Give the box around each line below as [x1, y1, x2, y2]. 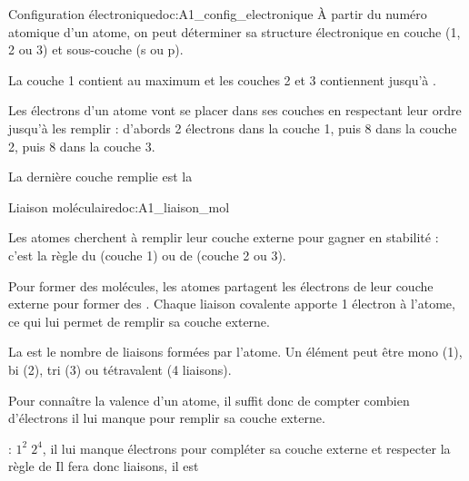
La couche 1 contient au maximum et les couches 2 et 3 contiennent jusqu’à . [8, 70, 436, 89]
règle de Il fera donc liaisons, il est [8, 456, 199, 476]
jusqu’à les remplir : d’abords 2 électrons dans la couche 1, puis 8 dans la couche [8, 118, 457, 137]
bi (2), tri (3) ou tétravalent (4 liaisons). [8, 359, 232, 378]
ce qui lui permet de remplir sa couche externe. [8, 311, 270, 330]
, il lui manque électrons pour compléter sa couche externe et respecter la [42, 438, 451, 457]
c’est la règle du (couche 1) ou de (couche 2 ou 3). [8, 245, 286, 264]
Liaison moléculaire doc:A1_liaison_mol [8, 197, 230, 216]
